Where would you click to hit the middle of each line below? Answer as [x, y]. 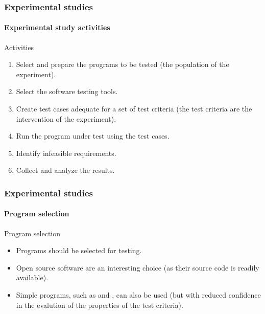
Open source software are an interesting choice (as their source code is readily [138, 267]
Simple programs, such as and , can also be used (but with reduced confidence [138, 295]
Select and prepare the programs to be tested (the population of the [123, 64]
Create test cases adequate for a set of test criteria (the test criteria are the [134, 109]
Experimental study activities [57, 27]
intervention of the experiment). [66, 118]
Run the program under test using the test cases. [93, 136]
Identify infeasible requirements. [66, 153]
